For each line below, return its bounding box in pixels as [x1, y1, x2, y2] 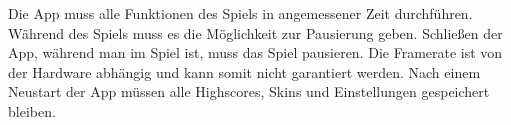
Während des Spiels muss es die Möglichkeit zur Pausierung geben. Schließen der [8, 22, 503, 43]
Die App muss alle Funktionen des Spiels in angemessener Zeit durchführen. [8, 3, 473, 23]
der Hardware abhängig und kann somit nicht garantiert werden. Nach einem [8, 61, 481, 82]
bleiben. [8, 100, 56, 121]
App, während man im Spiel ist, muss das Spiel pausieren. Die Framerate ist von [8, 42, 503, 63]
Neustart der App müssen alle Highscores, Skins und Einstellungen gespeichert [8, 81, 490, 102]
